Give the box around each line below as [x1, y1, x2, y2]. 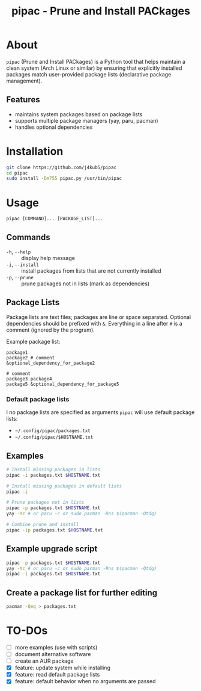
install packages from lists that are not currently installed [21, 267, 161, 274]
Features [6, 95, 40, 105]
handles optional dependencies [14, 123, 93, 131]
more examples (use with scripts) [14, 643, 98, 651]
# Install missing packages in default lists [6, 483, 122, 489]
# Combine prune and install [6, 522, 79, 528]
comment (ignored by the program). [6, 326, 95, 333]
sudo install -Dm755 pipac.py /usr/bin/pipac [6, 176, 122, 182]
